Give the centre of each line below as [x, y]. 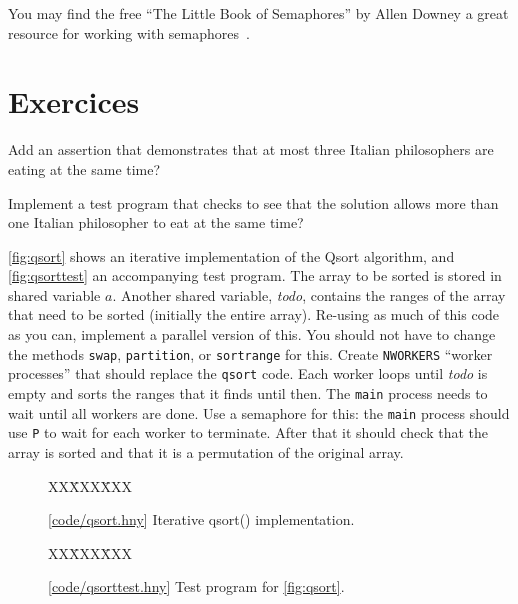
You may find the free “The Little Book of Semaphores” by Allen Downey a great [258, 13]
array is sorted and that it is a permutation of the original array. [206, 451]
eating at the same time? [84, 168]
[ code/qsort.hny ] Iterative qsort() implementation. [201, 519]
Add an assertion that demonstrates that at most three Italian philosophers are [251, 149]
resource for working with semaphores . [129, 32]
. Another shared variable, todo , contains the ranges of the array [309, 294]
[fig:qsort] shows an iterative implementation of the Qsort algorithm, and [231, 255]
